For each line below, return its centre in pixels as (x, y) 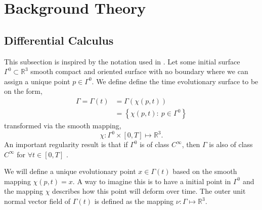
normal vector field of (37, 201)
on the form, (23, 91)
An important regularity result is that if (66, 144)
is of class (155, 144)
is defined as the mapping (134, 201)
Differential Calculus (59, 40)
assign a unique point (37, 81)
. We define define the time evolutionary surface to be (175, 81)
